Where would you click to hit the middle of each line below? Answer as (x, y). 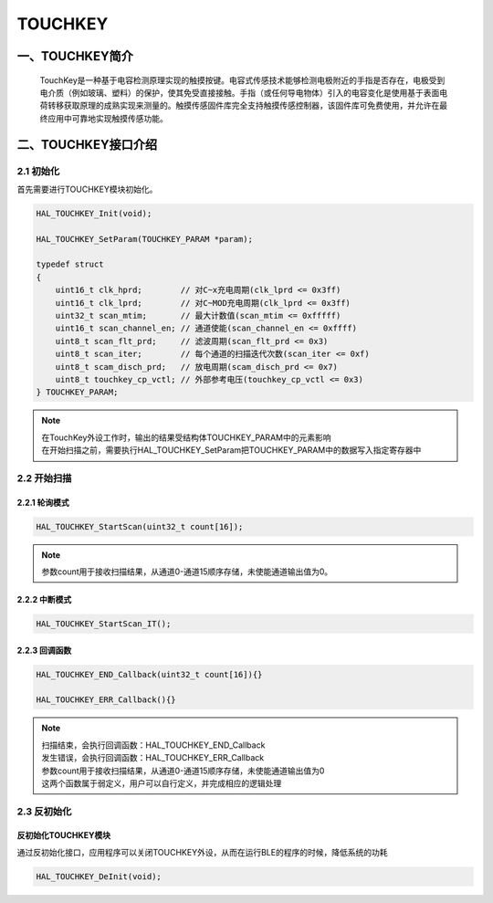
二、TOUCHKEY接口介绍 (87, 145)
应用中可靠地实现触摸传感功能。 (107, 118)
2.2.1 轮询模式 (43, 502)
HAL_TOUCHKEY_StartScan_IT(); (104, 624)
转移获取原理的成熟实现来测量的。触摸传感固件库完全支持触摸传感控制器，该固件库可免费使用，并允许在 (243, 106)
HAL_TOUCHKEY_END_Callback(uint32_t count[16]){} (149, 674)
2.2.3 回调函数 (44, 650)
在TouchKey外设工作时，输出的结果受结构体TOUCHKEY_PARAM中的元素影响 (186, 437)
